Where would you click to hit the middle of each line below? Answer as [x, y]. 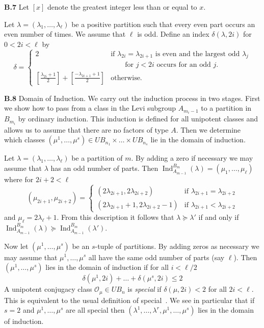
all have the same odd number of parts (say [156, 257]
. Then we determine [208, 129]
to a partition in [226, 108]
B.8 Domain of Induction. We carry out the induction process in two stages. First [132, 98]
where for [19, 179]
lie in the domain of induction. [198, 140]
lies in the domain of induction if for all [107, 267]
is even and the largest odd [197, 54]
